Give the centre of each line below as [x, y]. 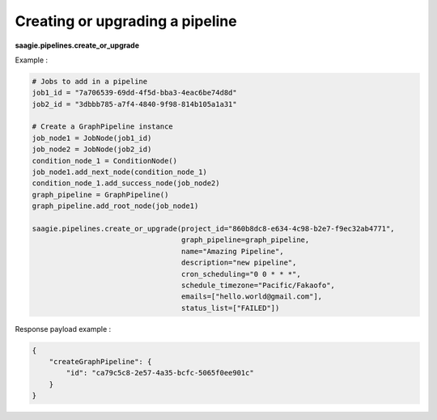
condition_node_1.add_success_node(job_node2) [126, 183]
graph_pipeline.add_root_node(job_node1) [115, 206]
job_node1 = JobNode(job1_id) [92, 138]
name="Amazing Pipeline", [232, 251]
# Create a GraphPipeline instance [102, 127]
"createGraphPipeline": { [100, 362]
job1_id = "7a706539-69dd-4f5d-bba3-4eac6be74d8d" [135, 93]
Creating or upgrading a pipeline [126, 21]
